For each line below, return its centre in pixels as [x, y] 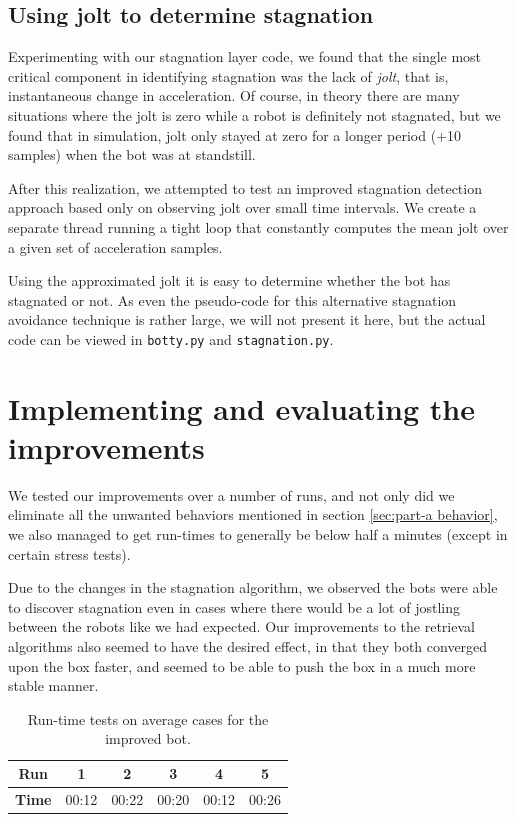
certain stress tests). [69, 553]
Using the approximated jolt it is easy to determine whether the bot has [229, 280]
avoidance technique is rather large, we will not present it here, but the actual [247, 319]
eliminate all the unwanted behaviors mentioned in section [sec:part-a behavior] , [253, 514]
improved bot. [148, 738]
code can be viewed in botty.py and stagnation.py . [171, 338]
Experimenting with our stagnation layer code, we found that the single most [245, 56]
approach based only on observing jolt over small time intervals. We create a [242, 207]
